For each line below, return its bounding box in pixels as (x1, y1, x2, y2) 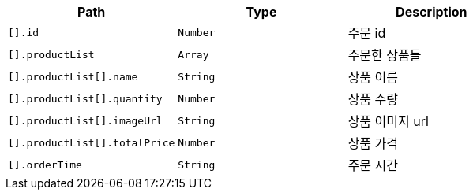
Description (396, 4, 467, 20)
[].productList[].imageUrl (8, 114, 163, 127)
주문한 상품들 (347, 47, 422, 63)
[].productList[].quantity (8, 92, 163, 105)
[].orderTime (8, 158, 82, 171)
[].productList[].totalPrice (8, 136, 175, 149)
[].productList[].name (8, 70, 138, 83)
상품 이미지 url (347, 113, 429, 129)
